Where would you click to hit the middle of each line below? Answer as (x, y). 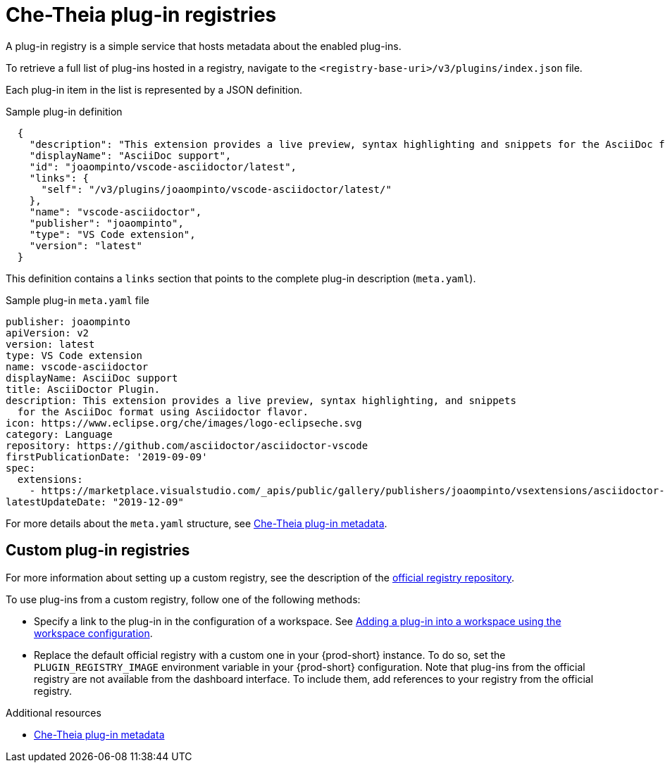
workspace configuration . (93, 633)
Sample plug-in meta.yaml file (77, 300)
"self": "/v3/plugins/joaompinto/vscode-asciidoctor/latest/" (216, 189)
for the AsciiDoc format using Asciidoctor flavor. (163, 411)
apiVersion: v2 (48, 333)
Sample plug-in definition (64, 111)
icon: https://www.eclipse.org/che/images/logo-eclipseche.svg (184, 423)
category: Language (59, 434)
